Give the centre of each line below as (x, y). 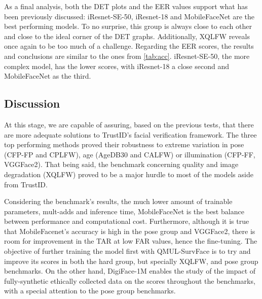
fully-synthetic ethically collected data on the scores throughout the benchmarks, (130, 280)
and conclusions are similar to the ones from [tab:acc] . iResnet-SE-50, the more (127, 56)
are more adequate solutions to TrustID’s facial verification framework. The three (130, 134)
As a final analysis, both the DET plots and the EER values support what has (126, 6)
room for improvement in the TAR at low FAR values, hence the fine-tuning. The (131, 241)
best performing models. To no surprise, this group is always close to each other (128, 26)
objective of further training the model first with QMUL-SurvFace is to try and (127, 251)
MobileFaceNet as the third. (48, 76)
